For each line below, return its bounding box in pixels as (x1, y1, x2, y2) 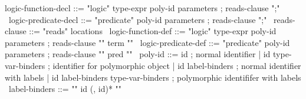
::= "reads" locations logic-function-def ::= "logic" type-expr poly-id (29, 25, 277, 37)
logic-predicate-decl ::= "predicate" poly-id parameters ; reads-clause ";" (8, 13, 267, 25)
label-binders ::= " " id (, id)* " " (8, 82, 122, 95)
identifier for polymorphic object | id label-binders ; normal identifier (52, 59, 301, 71)
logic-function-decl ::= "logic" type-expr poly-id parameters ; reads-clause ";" (5, 2, 280, 14)
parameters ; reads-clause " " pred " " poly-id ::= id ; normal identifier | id (5, 48, 271, 60)
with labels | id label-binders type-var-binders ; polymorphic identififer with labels (5, 71, 301, 83)
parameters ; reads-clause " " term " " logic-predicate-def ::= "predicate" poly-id (5, 36, 290, 48)
